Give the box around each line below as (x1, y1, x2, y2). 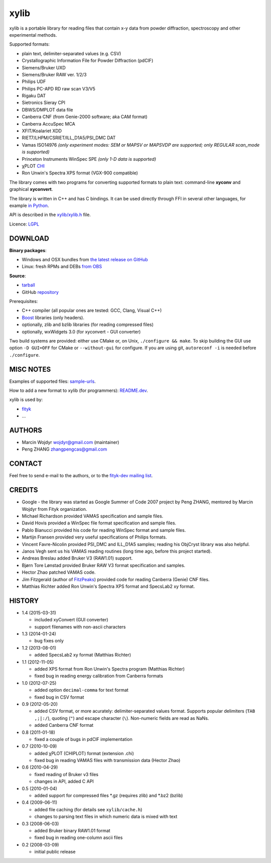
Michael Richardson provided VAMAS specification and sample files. (22, 513, 164, 519)
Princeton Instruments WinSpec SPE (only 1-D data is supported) (22, 156, 157, 162)
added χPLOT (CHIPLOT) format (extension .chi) (34, 750, 134, 756)
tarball (22, 282, 35, 288)
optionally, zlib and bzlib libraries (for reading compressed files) (22, 321, 154, 328)
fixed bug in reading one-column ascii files (34, 834, 123, 841)
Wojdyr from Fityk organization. (22, 506, 87, 512)
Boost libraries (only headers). (22, 314, 85, 320)
